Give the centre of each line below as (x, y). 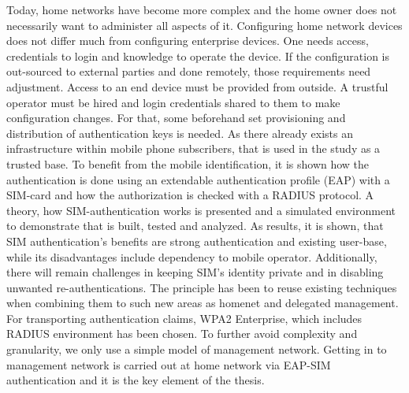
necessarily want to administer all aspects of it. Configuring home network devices (204, 25)
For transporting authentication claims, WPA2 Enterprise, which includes (184, 318)
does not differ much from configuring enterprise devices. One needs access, (188, 41)
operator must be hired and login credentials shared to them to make (173, 102)
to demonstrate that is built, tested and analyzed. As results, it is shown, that (195, 226)
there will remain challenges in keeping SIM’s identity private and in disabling (195, 272)
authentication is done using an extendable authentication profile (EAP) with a (198, 179)
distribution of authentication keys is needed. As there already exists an (180, 133)
